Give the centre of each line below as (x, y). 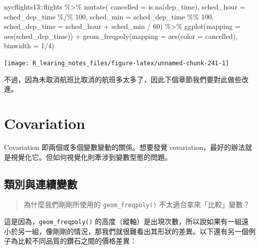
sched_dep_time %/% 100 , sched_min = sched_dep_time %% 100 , (109, 16)
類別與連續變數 (41, 184)
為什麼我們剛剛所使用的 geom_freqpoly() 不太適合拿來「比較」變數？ (137, 204)
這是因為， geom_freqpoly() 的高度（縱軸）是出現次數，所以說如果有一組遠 (127, 221)
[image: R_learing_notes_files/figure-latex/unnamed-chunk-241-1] (117, 63)
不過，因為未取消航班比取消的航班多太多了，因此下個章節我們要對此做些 (123, 79)
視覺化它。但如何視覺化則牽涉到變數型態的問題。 (91, 157)
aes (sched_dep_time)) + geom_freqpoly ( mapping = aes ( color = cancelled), (121, 36)
